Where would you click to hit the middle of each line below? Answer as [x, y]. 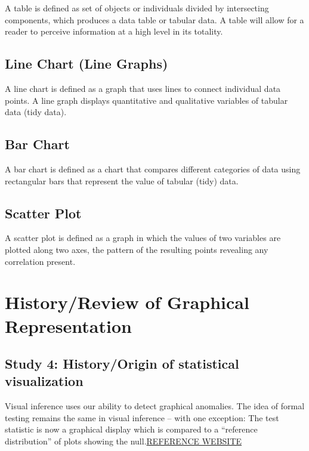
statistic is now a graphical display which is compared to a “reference [131, 429]
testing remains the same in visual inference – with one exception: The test [142, 417]
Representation [68, 325]
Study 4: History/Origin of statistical [122, 364]
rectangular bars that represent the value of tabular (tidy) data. [122, 180]
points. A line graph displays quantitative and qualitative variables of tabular [146, 100]
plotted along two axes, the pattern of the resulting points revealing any [137, 249]
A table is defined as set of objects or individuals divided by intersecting [137, 8]
